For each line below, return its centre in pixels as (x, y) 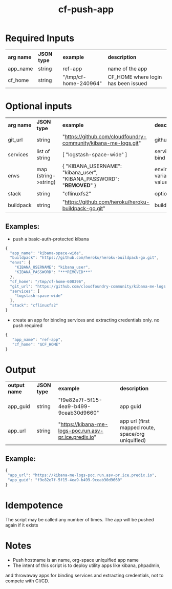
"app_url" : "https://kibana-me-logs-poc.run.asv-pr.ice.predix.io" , (82, 475)
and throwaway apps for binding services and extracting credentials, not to (84, 575)
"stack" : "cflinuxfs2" (34, 306)
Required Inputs (40, 38)
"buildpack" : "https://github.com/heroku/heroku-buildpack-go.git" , (84, 258)
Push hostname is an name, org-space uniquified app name (76, 560)
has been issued (127, 83)
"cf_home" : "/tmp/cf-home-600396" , (48, 281)
